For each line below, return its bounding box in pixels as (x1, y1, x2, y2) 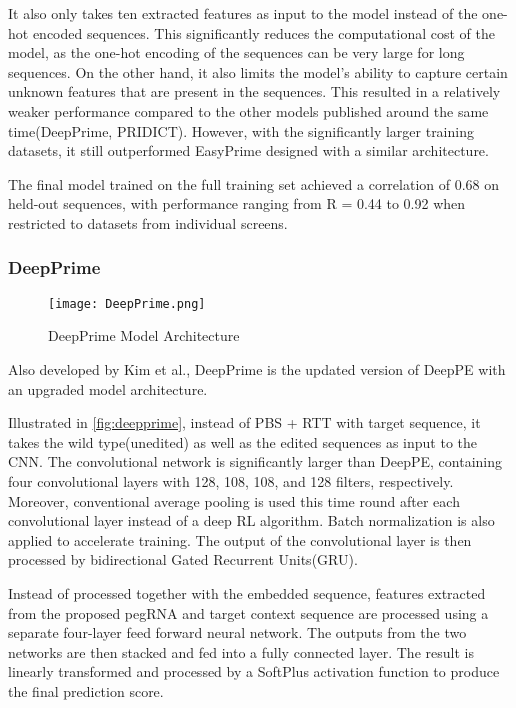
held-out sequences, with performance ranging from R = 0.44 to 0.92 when (8, 193, 466, 214)
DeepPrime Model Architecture (48, 325, 240, 346)
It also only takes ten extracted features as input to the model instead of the (8, 3, 478, 23)
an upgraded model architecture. (8, 378, 208, 399)
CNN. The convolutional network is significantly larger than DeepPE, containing (8, 451, 503, 472)
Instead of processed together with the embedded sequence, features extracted (8, 582, 486, 603)
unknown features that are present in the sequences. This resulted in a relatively (8, 81, 501, 102)
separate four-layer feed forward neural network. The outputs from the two (8, 622, 467, 643)
